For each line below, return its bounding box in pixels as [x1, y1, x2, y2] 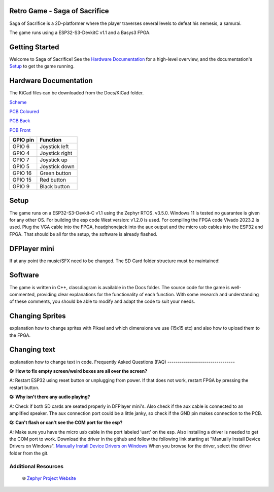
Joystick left [40, 143, 69, 150]
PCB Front [9, 127, 31, 133]
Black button [40, 183, 70, 190]
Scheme [9, 99, 27, 105]
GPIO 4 [12, 150, 30, 157]
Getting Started [9, 43, 59, 51]
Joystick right [40, 150, 73, 157]
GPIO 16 [12, 170, 32, 177]
